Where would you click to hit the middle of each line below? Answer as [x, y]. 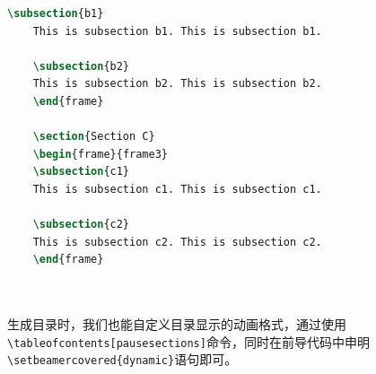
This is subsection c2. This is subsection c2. [177, 242]
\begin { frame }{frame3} [100, 154]
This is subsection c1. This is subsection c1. [177, 189]
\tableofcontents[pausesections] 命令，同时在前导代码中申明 [188, 341]
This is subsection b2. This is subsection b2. [177, 84]
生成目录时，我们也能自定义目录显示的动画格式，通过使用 [177, 324]
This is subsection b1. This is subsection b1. [177, 31]
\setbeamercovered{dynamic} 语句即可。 [122, 359]
